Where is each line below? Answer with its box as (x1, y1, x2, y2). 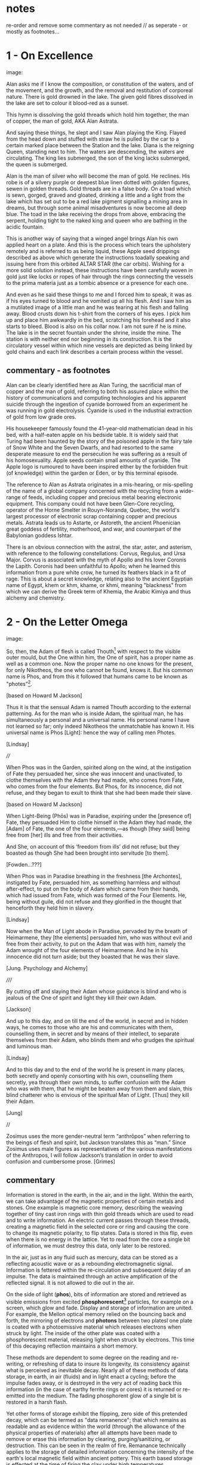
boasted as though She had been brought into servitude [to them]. (6, 849, 170, 856)
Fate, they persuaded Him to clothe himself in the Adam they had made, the (6, 819, 192, 826)
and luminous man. (6, 1042, 53, 1050)
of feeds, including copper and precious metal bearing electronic (21, 493, 182, 501)
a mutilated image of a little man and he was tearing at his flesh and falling (6, 303, 189, 311)
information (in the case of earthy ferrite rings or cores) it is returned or (6, 1386, 181, 1393)
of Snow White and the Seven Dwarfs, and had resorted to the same (6, 443, 174, 451)
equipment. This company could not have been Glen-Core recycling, (6, 500, 175, 507)
